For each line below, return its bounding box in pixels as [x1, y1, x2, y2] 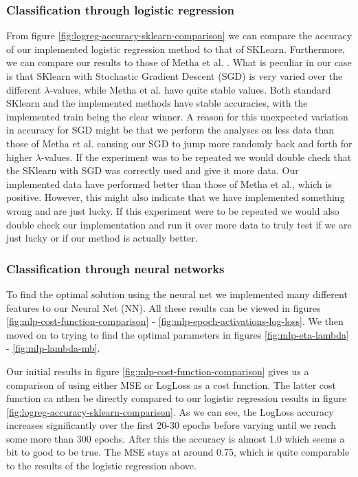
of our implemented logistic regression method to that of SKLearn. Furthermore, [6, 41, 346, 56]
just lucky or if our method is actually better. [6, 231, 198, 245]
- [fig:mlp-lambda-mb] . [6, 341, 100, 355]
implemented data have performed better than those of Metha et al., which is [6, 176, 332, 191]
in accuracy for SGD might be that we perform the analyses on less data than [6, 123, 335, 137]
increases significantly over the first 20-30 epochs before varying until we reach [6, 418, 337, 432]
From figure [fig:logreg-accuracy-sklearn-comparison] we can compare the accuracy [6, 28, 353, 43]
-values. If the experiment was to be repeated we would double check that [41, 149, 352, 164]
